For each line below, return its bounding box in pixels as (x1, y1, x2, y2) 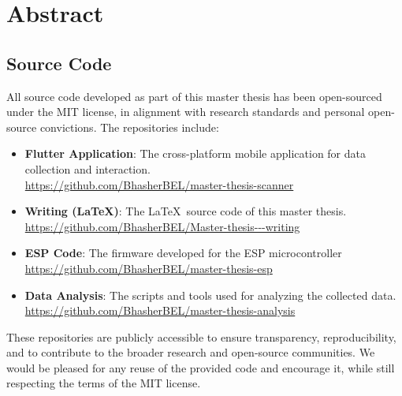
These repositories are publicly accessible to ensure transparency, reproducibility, (6, 328, 396, 345)
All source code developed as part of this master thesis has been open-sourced (6, 88, 382, 104)
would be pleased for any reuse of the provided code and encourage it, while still (6, 359, 395, 375)
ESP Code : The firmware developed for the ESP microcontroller (24, 245, 342, 261)
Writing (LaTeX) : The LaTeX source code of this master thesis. (24, 203, 347, 219)
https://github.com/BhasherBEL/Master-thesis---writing (24, 218, 300, 234)
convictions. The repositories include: (39, 118, 219, 135)
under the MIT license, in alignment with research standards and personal (6, 103, 365, 120)
